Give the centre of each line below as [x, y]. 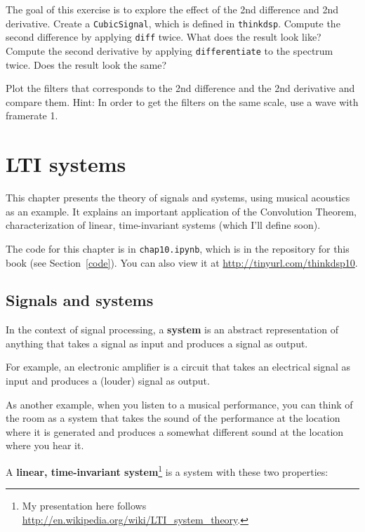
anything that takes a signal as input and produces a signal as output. [157, 343]
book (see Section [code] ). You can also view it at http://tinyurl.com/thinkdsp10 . [182, 262]
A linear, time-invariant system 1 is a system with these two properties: [167, 471]
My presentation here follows [84, 506]
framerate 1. [32, 115]
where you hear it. [45, 445]
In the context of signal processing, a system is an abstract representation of [172, 330]
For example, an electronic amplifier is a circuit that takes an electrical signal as [178, 367]
